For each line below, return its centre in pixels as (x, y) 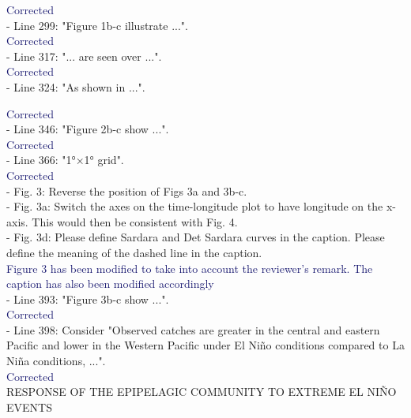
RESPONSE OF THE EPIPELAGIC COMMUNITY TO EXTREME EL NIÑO (202, 392)
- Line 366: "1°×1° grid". (65, 160)
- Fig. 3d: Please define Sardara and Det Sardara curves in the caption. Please (196, 237)
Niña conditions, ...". (56, 361)
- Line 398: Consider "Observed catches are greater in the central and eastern (193, 329)
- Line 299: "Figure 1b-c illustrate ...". (97, 25)
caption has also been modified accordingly (110, 284)
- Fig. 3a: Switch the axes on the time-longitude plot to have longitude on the (195, 206)
